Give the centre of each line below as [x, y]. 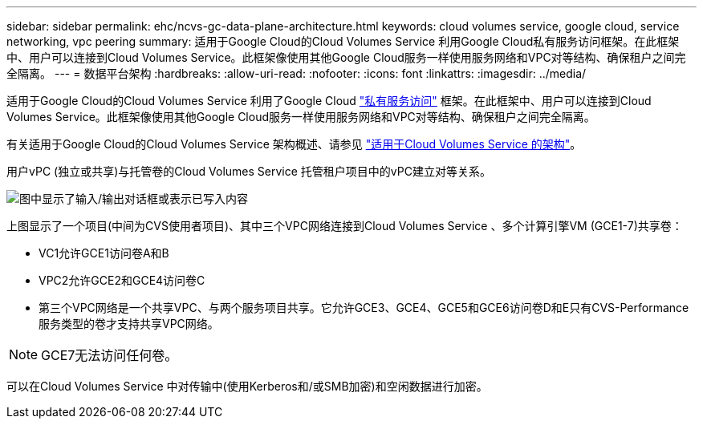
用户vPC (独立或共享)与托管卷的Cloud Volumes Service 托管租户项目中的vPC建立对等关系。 [249, 171]
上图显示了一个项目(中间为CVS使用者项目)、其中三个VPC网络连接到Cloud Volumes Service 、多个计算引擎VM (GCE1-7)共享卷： [345, 226]
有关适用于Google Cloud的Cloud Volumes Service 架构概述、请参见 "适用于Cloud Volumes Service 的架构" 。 [294, 144]
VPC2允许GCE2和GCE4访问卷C [122, 280]
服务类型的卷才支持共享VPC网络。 [129, 324]
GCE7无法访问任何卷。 [110, 355]
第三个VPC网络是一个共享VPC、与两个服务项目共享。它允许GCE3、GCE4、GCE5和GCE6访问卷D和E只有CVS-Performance [364, 308]
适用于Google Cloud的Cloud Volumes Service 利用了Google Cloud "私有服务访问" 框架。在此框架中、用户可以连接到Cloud [329, 101]
